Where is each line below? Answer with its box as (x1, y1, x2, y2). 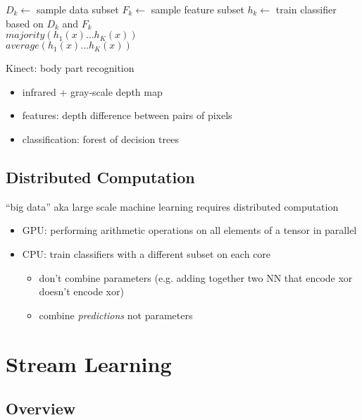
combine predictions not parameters (39, 307, 193, 322)
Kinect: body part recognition (6, 61, 135, 75)
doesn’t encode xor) (39, 284, 124, 299)
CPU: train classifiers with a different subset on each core (22, 246, 271, 261)
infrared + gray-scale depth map (22, 84, 163, 99)
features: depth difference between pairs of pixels (22, 108, 232, 123)
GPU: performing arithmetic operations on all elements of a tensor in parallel (22, 223, 357, 237)
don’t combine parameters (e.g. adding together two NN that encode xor (39, 270, 353, 285)
